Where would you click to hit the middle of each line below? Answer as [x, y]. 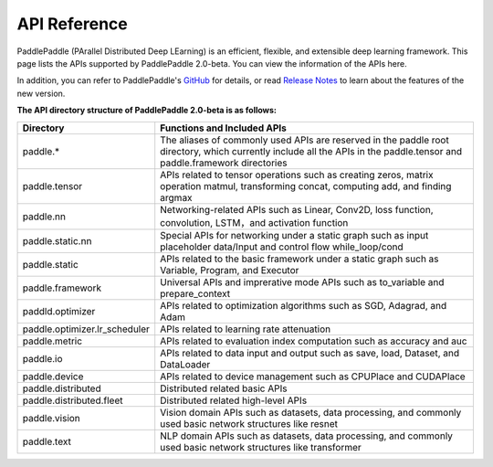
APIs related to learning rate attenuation [246, 329]
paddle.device [53, 377]
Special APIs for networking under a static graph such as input [294, 235]
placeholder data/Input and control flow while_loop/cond [282, 247]
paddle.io [42, 358]
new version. [41, 93]
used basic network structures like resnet [249, 423]
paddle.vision [52, 418]
